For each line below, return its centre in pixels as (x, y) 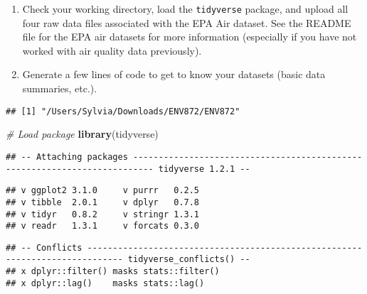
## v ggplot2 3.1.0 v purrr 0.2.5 (103, 191)
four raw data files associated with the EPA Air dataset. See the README (187, 22)
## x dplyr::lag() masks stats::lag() (105, 283)
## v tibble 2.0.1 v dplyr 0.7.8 (103, 202)
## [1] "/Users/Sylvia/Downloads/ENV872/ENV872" (123, 111)
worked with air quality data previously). (112, 50)
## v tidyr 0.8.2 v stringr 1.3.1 (103, 214)
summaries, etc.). (60, 88)
